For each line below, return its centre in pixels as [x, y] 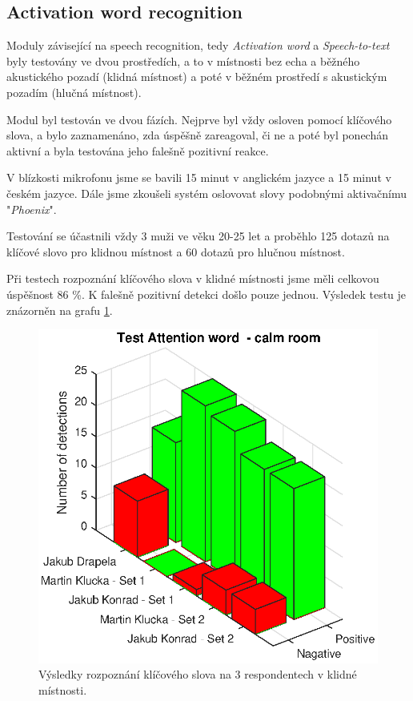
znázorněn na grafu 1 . [60, 310]
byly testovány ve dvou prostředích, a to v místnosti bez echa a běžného [183, 60]
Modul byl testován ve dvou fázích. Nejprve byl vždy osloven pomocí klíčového [199, 119]
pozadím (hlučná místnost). [74, 92]
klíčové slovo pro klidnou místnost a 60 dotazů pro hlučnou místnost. [176, 251]
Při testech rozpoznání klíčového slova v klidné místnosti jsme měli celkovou [193, 278]
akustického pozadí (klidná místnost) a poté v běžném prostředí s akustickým [197, 77]
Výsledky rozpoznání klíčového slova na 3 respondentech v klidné [198, 674]
